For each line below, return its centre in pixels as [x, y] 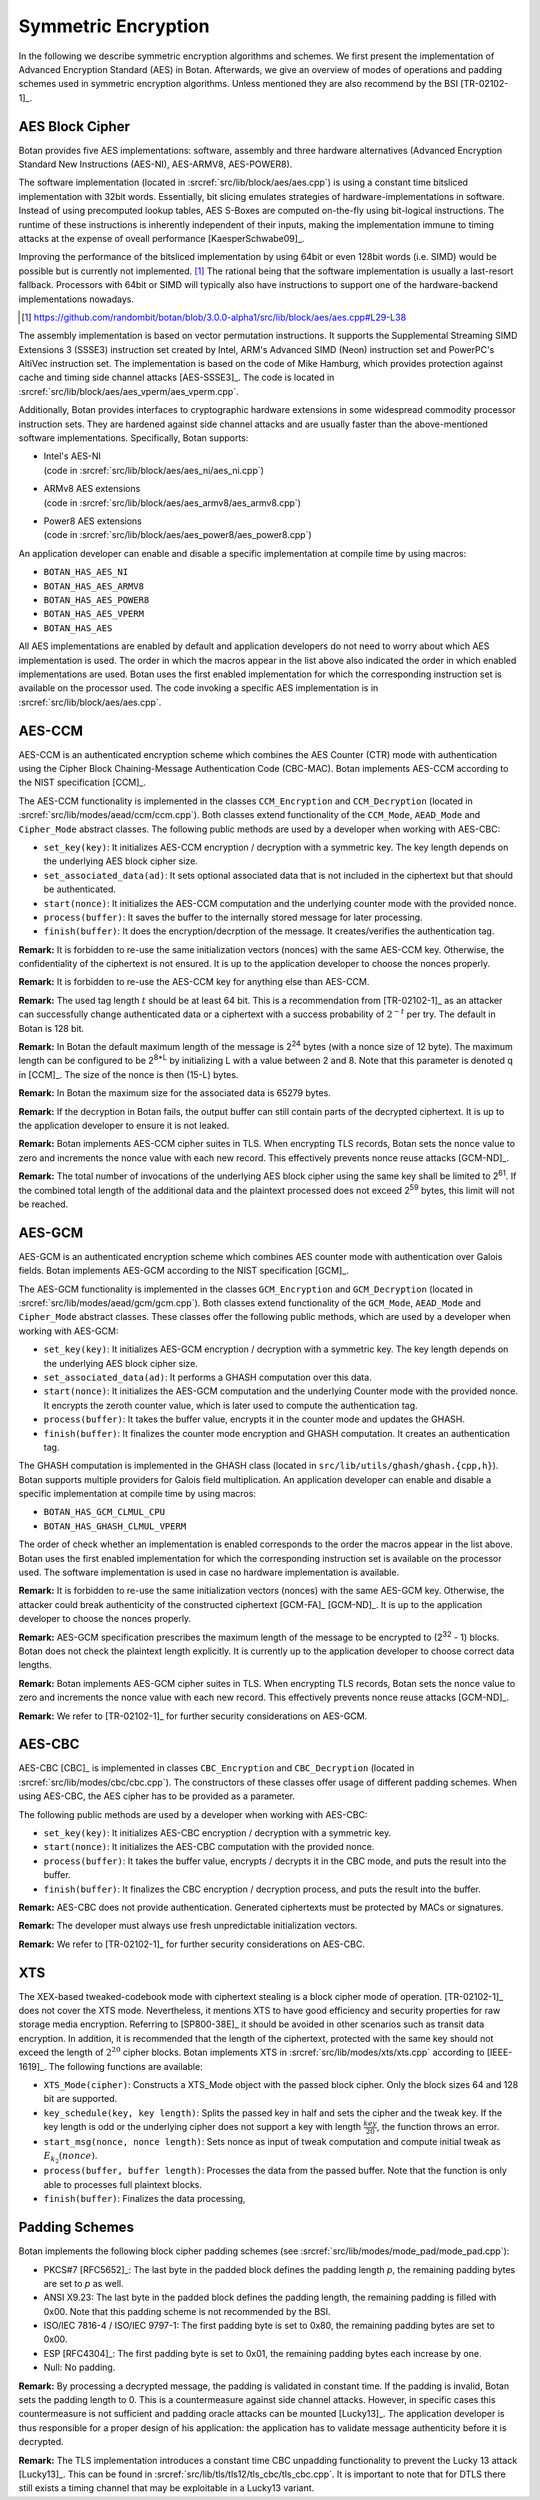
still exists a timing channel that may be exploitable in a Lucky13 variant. [166, 2488]
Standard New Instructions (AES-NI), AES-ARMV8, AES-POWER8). [155, 164]
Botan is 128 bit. [51, 1028]
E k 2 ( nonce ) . [70, 2157]
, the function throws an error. [438, 2127]
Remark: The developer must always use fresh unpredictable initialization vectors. [188, 1926]
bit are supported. [80, 2099]
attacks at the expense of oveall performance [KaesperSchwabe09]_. [161, 238]
